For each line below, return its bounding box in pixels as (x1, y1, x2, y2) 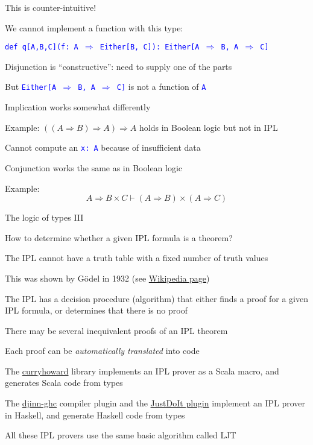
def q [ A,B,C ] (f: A (5, 43, 78, 52)
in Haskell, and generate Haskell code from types (5, 408, 185, 421)
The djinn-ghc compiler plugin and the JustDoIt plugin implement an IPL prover (5, 397, 306, 409)
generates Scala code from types (5, 376, 123, 389)
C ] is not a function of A (116, 80, 206, 93)
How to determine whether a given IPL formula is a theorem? (5, 231, 233, 244)
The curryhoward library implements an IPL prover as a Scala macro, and (5, 364, 279, 377)
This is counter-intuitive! (5, 1, 96, 13)
